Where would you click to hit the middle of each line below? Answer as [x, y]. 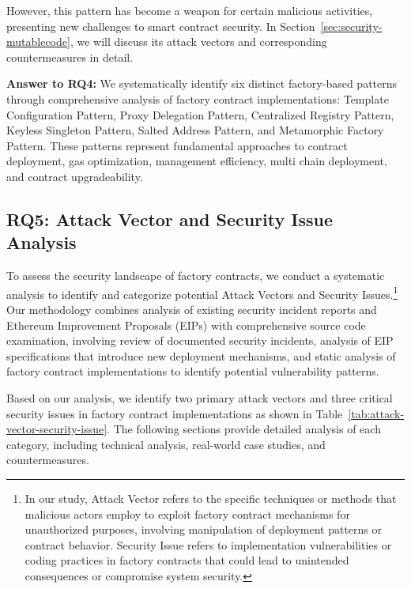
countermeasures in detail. [70, 57]
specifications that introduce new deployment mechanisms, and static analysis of [201, 355]
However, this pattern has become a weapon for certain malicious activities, [190, 10]
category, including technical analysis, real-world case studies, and [166, 444]
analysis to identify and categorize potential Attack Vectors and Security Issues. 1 [202, 293]
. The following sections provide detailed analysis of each [244, 429]
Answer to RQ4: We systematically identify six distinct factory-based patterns [202, 83]
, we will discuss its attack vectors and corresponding [198, 42]
